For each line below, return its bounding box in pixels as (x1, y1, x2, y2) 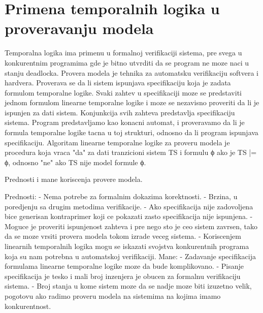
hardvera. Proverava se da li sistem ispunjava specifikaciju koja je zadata (5, 77, 231, 88)
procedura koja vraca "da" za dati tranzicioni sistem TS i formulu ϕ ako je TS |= (5, 147, 257, 158)
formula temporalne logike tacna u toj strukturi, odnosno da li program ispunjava (5, 127, 258, 138)
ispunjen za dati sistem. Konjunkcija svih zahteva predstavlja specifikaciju (5, 107, 235, 117)
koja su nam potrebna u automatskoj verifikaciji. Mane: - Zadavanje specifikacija (5, 251, 256, 261)
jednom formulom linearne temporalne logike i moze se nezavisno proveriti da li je (5, 97, 259, 108)
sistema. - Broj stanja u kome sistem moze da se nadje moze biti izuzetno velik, (5, 280, 252, 291)
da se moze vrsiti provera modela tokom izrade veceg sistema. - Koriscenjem (5, 231, 241, 241)
